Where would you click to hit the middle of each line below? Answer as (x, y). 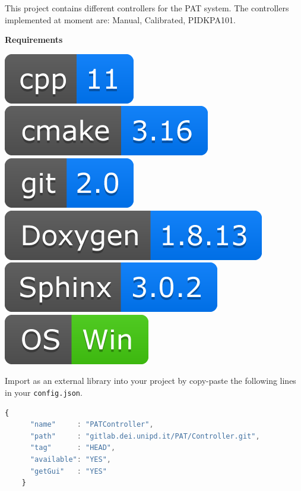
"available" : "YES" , (71, 459)
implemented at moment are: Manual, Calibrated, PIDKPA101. (120, 19)
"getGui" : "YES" (68, 471)
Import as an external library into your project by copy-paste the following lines (150, 381)
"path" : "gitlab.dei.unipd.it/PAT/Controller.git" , (145, 436)
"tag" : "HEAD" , (73, 448)
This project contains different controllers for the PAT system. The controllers (147, 8)
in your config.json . (44, 392)
